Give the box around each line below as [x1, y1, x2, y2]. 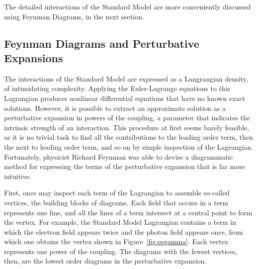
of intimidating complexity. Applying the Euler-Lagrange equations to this [4, 83, 231, 93]
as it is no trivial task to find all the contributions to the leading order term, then [4, 132, 254, 142]
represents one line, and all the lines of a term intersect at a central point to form [4, 207, 253, 217]
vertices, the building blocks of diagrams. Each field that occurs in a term [4, 197, 228, 207]
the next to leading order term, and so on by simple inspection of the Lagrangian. [4, 141, 254, 152]
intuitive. [4, 171, 31, 181]
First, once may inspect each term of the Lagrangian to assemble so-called [4, 187, 230, 198]
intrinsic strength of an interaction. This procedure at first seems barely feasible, [4, 122, 250, 132]
